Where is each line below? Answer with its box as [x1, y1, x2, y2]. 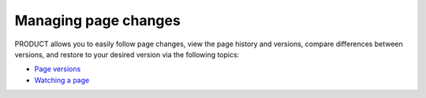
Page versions [34, 64, 81, 74]
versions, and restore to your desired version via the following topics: [14, 49, 240, 59]
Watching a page [34, 75, 90, 85]
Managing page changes [14, 12, 181, 29]
